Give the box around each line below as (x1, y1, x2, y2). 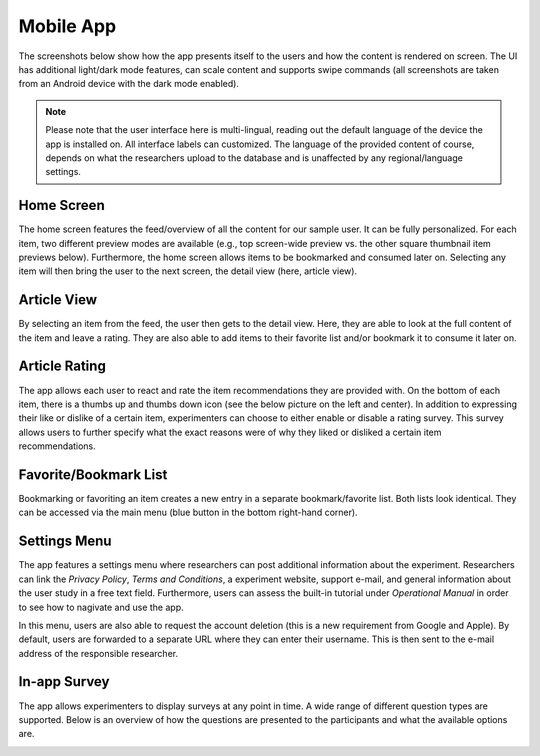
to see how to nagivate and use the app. (18, 601, 184, 613)
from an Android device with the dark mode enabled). (18, 78, 240, 90)
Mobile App (18, 15, 117, 37)
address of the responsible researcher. (18, 647, 179, 659)
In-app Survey (18, 673, 110, 690)
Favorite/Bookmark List (18, 466, 168, 483)
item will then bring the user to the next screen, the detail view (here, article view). (18, 265, 358, 277)
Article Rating (18, 358, 107, 375)
